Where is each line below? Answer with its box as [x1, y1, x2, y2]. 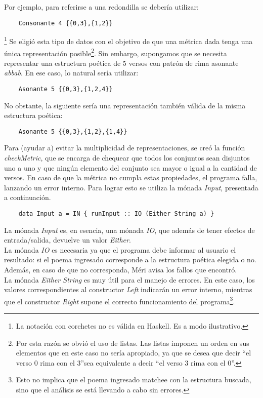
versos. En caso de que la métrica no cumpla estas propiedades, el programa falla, [4, 172, 257, 183]
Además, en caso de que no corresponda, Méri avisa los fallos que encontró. [4, 264, 237, 275]
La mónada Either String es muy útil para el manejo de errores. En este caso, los [4, 274, 255, 285]
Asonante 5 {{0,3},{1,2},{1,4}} [18, 128, 127, 135]
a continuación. [4, 192, 51, 203]
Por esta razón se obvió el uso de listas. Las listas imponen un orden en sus [16, 337, 249, 348]
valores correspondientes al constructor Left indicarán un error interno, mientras [4, 284, 252, 295]
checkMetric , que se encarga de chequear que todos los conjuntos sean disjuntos [4, 152, 250, 163]
